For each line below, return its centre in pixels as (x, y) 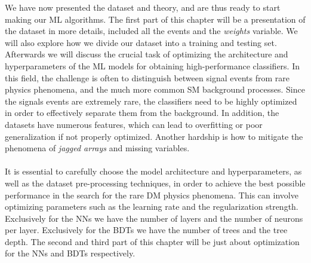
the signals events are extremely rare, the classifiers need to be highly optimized (151, 101)
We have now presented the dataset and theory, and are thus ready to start (143, 7)
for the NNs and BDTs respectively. (70, 253)
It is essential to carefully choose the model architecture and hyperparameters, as (153, 171)
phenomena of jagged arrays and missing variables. (97, 148)
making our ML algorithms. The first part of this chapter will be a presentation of (155, 19)
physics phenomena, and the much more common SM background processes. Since (155, 89)
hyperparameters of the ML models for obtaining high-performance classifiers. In (152, 65)
